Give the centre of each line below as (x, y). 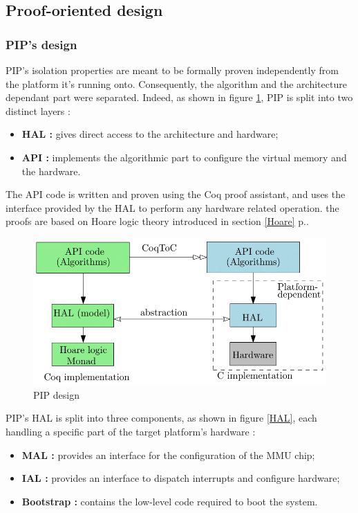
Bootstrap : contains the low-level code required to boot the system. (170, 501)
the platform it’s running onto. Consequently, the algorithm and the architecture (176, 83)
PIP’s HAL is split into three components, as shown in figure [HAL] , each (161, 418)
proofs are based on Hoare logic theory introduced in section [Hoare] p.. (157, 221)
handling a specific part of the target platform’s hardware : (131, 431)
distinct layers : (38, 110)
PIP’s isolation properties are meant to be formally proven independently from (172, 70)
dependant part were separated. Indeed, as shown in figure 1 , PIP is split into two (179, 97)
